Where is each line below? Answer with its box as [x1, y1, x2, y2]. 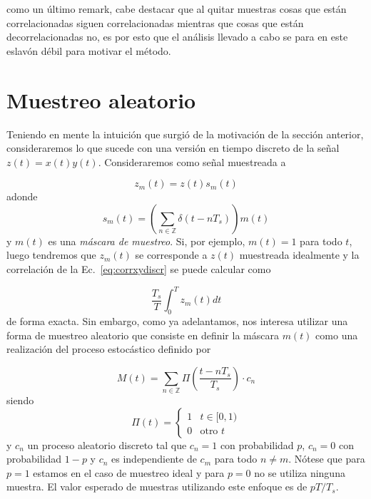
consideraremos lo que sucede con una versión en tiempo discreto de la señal [6, 140, 340, 155]
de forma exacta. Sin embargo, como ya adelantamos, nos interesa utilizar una [6, 313, 348, 328]
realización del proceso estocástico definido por [6, 341, 211, 356]
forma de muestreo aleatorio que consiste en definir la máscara [6, 327, 279, 342]
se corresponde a [135, 247, 208, 262]
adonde [6, 189, 38, 204]
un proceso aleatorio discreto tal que [27, 437, 187, 452]
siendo [6, 393, 34, 408]
